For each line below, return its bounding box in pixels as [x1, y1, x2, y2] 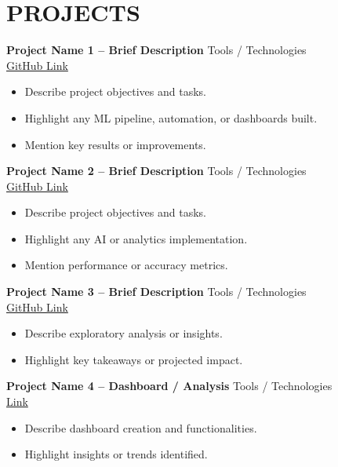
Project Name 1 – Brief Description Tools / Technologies [6, 42, 307, 58]
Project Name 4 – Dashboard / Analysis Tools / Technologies [6, 378, 333, 394]
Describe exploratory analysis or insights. [24, 325, 223, 341]
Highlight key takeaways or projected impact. [24, 351, 243, 367]
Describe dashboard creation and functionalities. [24, 419, 257, 436]
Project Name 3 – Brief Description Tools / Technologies [6, 283, 307, 300]
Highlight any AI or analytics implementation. [24, 230, 248, 246]
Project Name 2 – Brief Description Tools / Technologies [6, 162, 307, 179]
